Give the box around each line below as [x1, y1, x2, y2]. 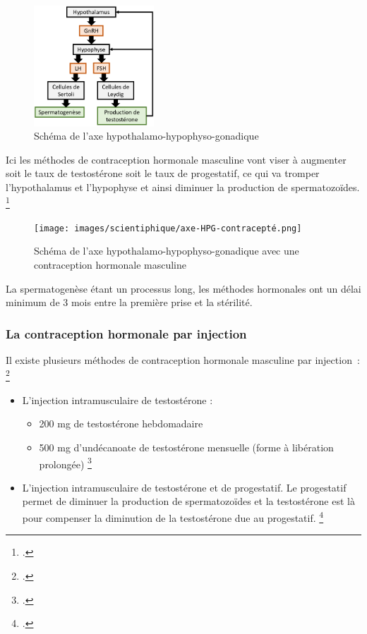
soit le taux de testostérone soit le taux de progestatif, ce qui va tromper [6, 166, 320, 181]
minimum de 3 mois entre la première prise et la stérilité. [6, 295, 253, 310]
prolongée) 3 [39, 454, 92, 471]
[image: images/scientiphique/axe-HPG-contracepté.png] [34, 223, 302, 233]
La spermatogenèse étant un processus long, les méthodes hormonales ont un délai [6, 281, 361, 295]
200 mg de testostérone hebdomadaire [39, 416, 203, 431]
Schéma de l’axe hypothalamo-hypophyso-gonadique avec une [34, 243, 299, 258]
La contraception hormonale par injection [6, 324, 247, 342]
